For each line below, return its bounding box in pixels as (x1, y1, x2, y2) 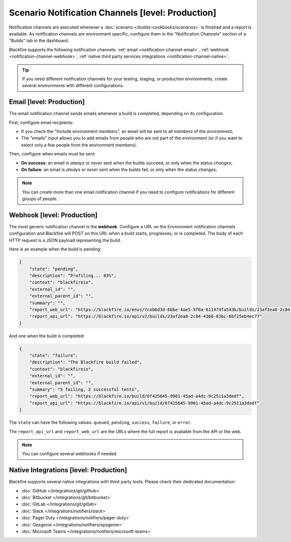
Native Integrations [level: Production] (9, 466, 127, 474)
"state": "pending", (29, 266, 79, 271)
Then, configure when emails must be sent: (9, 151, 96, 157)
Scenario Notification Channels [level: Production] (9, 7, 217, 18)
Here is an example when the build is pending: (9, 246, 101, 252)
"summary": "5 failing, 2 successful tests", (29, 387, 140, 392)
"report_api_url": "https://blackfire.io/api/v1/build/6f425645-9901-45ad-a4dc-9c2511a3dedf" (29, 400, 259, 406)
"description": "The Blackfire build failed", (29, 359, 143, 365)
